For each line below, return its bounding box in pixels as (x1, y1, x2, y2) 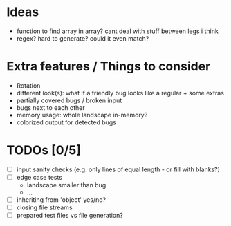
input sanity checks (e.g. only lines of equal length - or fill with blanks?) (16, 165, 221, 173)
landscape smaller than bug (26, 180, 107, 189)
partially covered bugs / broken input (16, 96, 122, 104)
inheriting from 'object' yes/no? (16, 195, 107, 204)
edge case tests (16, 173, 63, 181)
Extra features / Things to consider (6, 59, 211, 75)
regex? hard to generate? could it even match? (16, 34, 149, 42)
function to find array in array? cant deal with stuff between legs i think (16, 27, 219, 35)
